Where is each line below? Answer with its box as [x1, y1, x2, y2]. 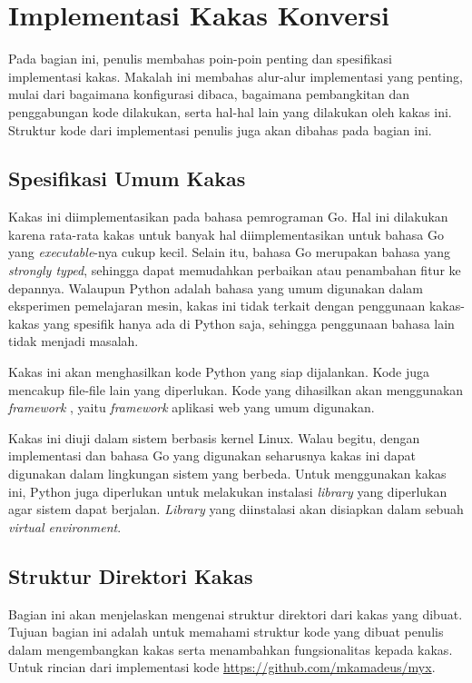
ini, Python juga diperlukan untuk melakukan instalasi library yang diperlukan [8, 481, 447, 500]
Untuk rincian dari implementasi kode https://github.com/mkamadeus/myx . [8, 658, 436, 677]
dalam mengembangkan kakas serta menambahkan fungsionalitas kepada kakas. [8, 639, 453, 658]
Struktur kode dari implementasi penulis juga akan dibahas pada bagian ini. [8, 120, 432, 139]
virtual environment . [8, 517, 122, 536]
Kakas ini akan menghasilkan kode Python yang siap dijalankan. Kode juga [8, 362, 430, 381]
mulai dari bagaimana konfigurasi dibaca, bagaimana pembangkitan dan [8, 84, 410, 104]
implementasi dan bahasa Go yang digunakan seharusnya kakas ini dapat [8, 446, 416, 465]
